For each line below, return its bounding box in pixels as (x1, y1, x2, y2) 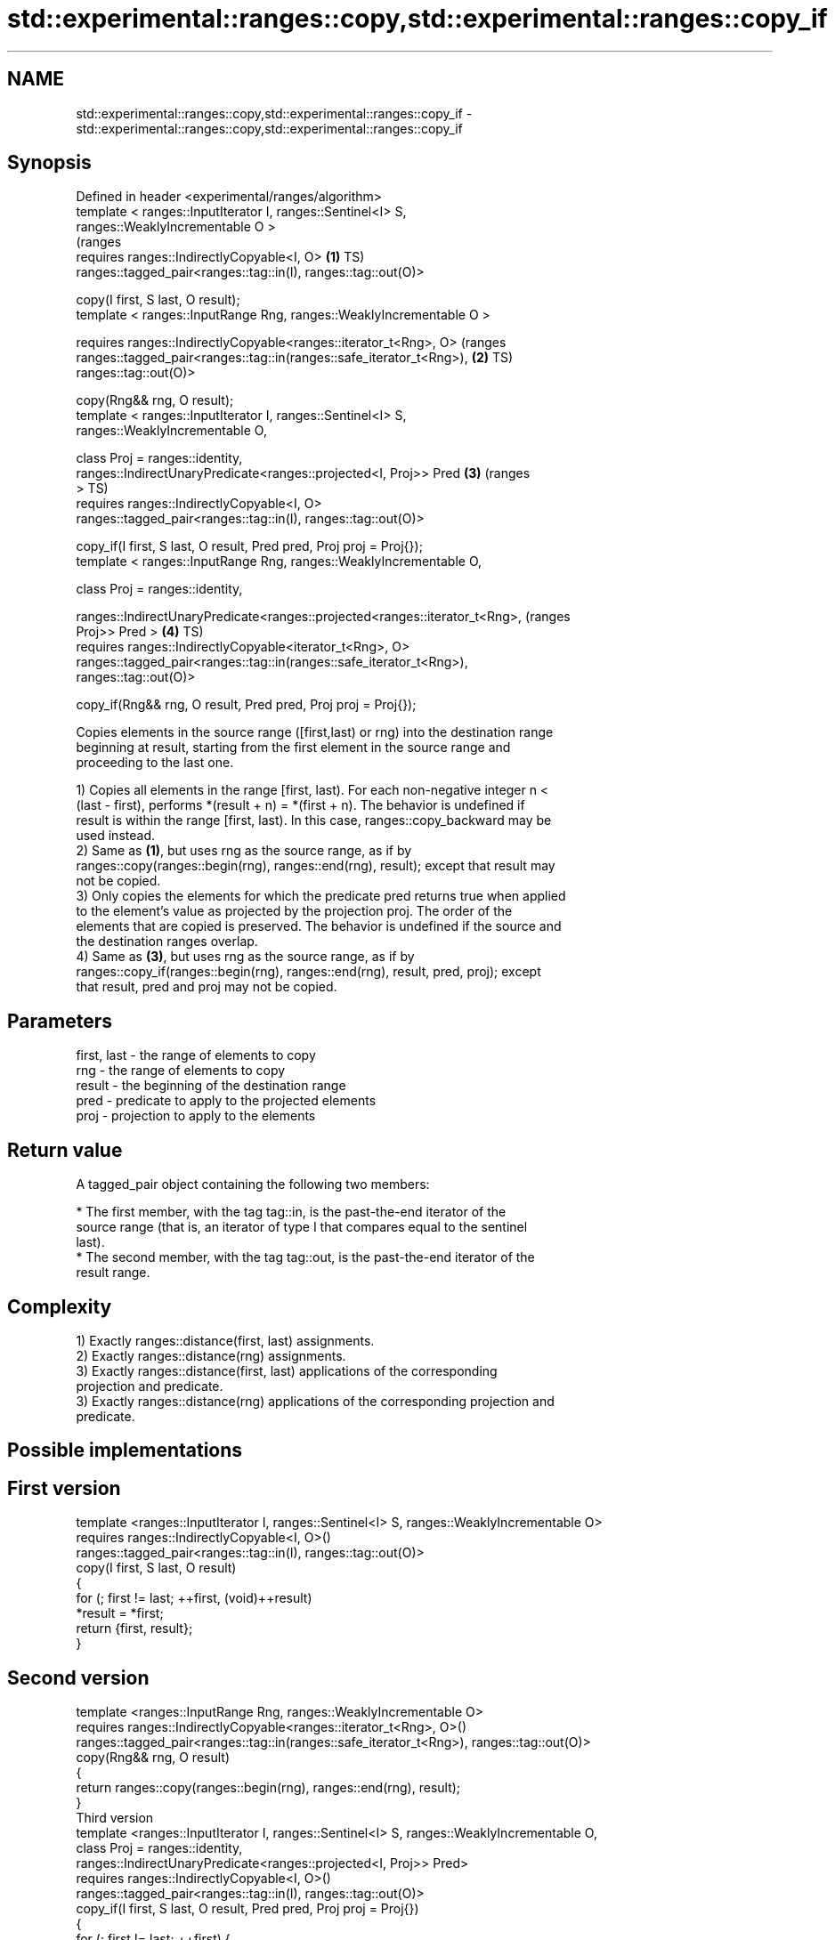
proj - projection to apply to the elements (76, 1108, 316, 1124)
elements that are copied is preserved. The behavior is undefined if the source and (76, 918, 562, 934)
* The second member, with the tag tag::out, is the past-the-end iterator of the (76, 1249, 535, 1265)
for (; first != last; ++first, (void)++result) (76, 1590, 312, 1606)
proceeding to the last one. (76, 755, 234, 771)
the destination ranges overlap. (76, 934, 258, 950)
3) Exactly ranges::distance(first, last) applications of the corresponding (76, 1362, 498, 1378)
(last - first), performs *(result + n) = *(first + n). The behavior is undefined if (76, 797, 525, 813)
